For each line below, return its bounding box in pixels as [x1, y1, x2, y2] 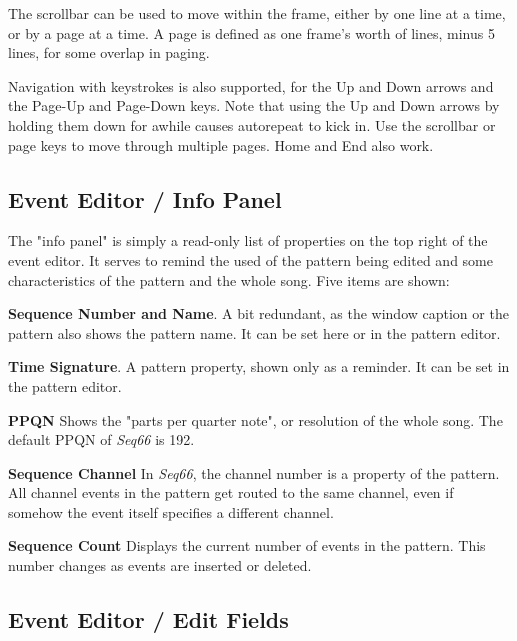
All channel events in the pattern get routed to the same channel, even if [8, 482, 454, 503]
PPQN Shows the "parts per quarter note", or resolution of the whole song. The [8, 409, 503, 430]
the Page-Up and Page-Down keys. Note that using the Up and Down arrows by [8, 95, 500, 116]
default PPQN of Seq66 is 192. [8, 429, 195, 450]
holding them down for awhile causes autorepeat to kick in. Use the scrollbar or [8, 114, 496, 135]
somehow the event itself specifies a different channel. [8, 501, 334, 522]
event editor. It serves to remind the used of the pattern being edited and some [8, 249, 493, 270]
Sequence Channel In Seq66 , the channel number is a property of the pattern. [8, 462, 500, 483]
